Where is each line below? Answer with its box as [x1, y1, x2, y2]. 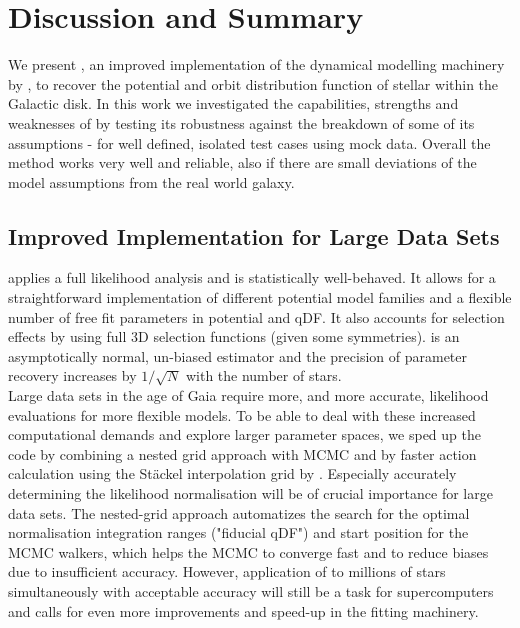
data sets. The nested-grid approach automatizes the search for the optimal [8, 502, 470, 523]
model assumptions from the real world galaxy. [8, 171, 295, 192]
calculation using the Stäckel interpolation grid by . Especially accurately [8, 463, 457, 484]
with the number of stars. [185, 365, 342, 386]
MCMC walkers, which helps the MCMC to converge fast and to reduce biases [8, 541, 489, 562]
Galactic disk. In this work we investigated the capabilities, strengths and [8, 93, 459, 114]
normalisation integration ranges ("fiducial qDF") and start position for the [8, 522, 469, 543]
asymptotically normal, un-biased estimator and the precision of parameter [8, 345, 468, 366]
